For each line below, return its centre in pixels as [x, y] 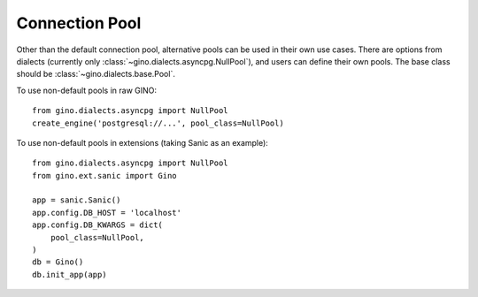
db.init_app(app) [69, 274]
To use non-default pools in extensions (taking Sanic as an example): [143, 142]
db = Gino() [58, 262]
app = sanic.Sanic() [77, 200]
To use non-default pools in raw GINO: [87, 90]
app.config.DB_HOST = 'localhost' [107, 213]
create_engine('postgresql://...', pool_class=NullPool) [158, 123]
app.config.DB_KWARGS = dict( [98, 225]
